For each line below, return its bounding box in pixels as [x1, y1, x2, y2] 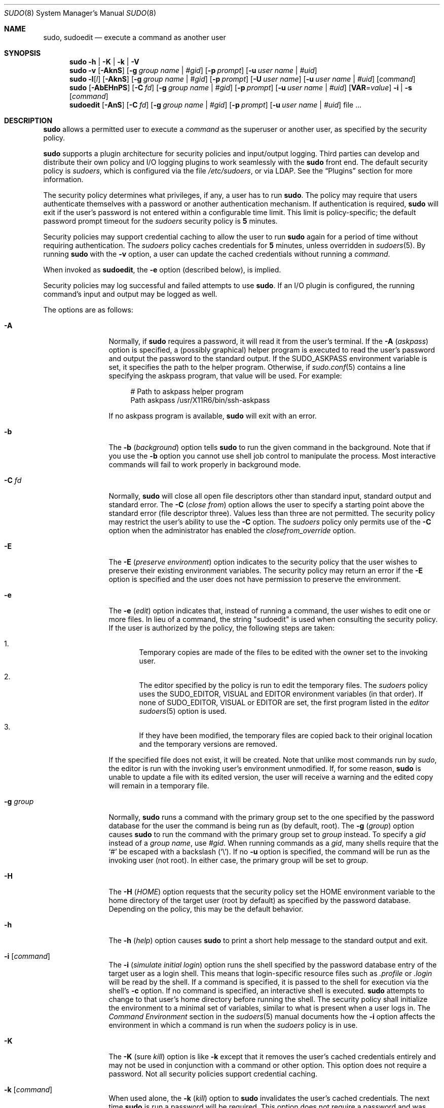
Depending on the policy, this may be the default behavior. [108, 905, 304, 913]
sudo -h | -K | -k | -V [69, 57, 139, 66]
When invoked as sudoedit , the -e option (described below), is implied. [43, 265, 281, 274]
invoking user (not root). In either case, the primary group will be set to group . [108, 856, 368, 864]
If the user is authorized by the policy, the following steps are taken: [108, 624, 335, 632]
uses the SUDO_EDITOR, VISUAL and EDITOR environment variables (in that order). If [139, 689, 423, 698]
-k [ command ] [4, 1085, 53, 1094]
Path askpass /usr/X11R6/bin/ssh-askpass [130, 396, 270, 404]
